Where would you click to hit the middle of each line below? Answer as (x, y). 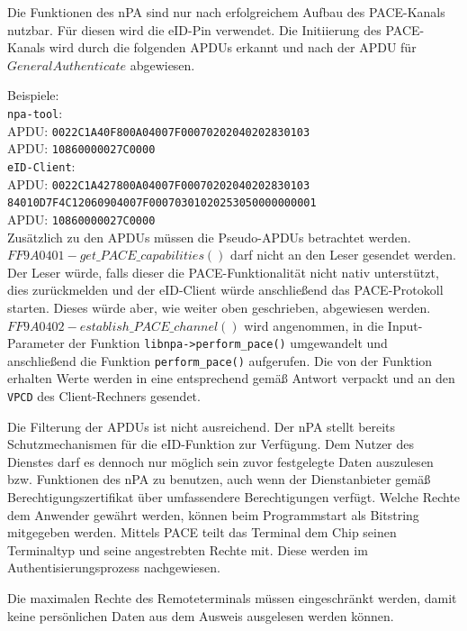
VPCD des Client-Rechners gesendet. (104, 396)
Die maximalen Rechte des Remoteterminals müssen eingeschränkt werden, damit (232, 598)
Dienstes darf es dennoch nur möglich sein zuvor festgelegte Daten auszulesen (220, 461)
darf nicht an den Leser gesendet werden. (343, 255)
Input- (405, 325)
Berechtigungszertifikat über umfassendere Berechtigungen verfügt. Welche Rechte (234, 497)
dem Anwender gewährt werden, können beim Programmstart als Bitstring (213, 514)
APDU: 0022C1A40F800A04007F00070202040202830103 (159, 130)
